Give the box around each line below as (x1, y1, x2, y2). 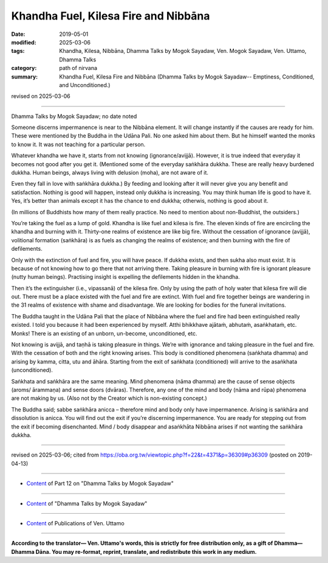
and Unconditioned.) (59, 81, 111, 88)
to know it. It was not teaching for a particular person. (11, 141, 146, 148)
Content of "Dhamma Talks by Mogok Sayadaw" (26, 500, 148, 507)
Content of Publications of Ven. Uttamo (26, 519, 125, 526)
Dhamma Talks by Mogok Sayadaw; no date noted (11, 113, 137, 120)
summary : (11, 73, 38, 80)
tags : (11, 47, 25, 55)
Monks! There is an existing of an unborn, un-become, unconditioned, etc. (11, 329, 197, 337)
